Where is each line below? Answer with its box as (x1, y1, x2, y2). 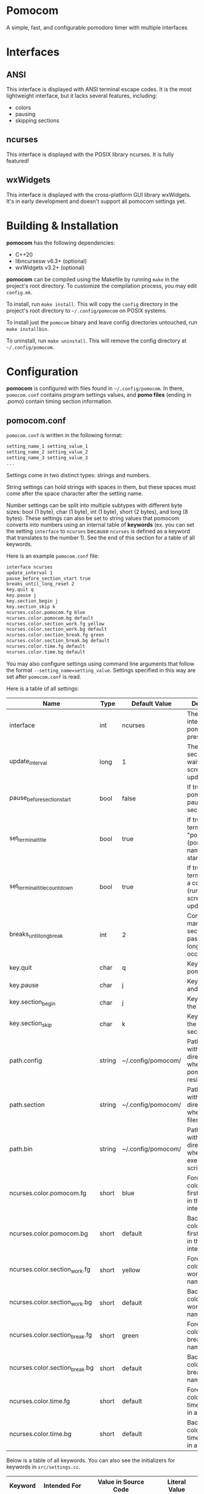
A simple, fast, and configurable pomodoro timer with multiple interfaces (6, 24, 188, 31)
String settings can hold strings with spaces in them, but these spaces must (6, 483, 196, 491)
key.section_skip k (6, 603, 56, 610)
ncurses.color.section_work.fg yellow (6, 621, 104, 627)
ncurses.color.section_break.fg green (6, 632, 104, 638)
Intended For (43, 1481, 82, 1490)
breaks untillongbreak (9, 930, 63, 939)
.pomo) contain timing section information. (6, 397, 112, 405)
